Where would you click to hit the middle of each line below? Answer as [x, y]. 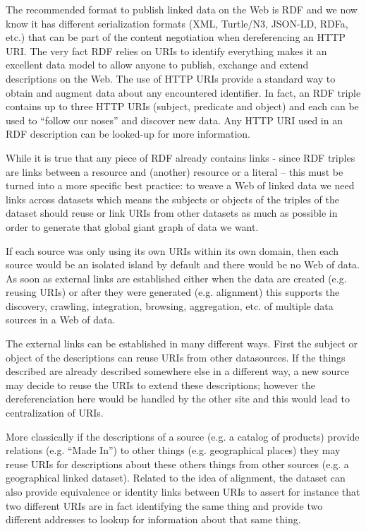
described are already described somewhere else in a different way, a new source [178, 371]
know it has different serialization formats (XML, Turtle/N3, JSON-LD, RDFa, [177, 23]
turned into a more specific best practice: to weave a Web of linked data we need [180, 185]
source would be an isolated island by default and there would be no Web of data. [183, 264]
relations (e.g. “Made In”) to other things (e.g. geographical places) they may [173, 450]
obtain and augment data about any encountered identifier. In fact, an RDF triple [183, 92]
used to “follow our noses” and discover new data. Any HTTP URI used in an [174, 120]
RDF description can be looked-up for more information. [128, 134]
